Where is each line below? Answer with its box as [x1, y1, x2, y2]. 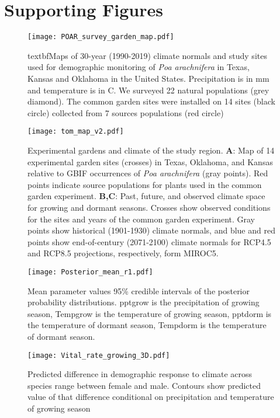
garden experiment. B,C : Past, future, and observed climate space [27, 190, 265, 202]
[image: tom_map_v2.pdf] [27, 127, 124, 136]
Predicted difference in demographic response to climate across [27, 368, 253, 380]
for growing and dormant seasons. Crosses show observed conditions [27, 201, 271, 213]
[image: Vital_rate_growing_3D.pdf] [27, 351, 170, 360]
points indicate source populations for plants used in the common [27, 178, 262, 190]
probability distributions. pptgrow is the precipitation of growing [27, 296, 260, 308]
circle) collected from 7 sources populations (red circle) [27, 106, 224, 119]
